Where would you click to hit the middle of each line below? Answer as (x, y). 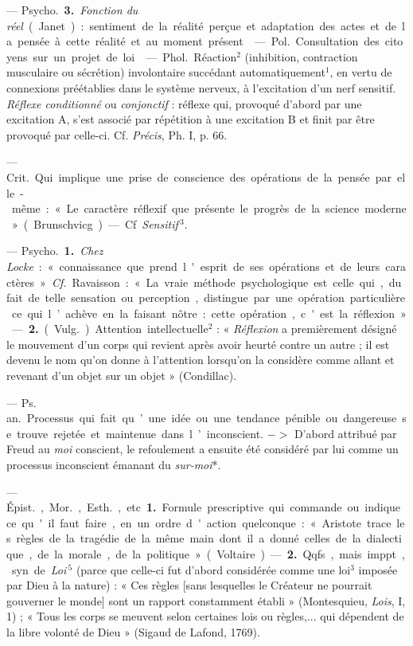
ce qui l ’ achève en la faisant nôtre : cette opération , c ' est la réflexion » (209, 313)
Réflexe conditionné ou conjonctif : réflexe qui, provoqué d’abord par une (184, 103)
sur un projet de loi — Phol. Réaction (135, 56)
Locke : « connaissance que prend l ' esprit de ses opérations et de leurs (193, 266)
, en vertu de (361, 72)
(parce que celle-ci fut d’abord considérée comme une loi (213, 569)
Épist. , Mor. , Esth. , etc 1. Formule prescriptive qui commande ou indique (204, 507)
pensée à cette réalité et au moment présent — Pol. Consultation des (198, 41)
